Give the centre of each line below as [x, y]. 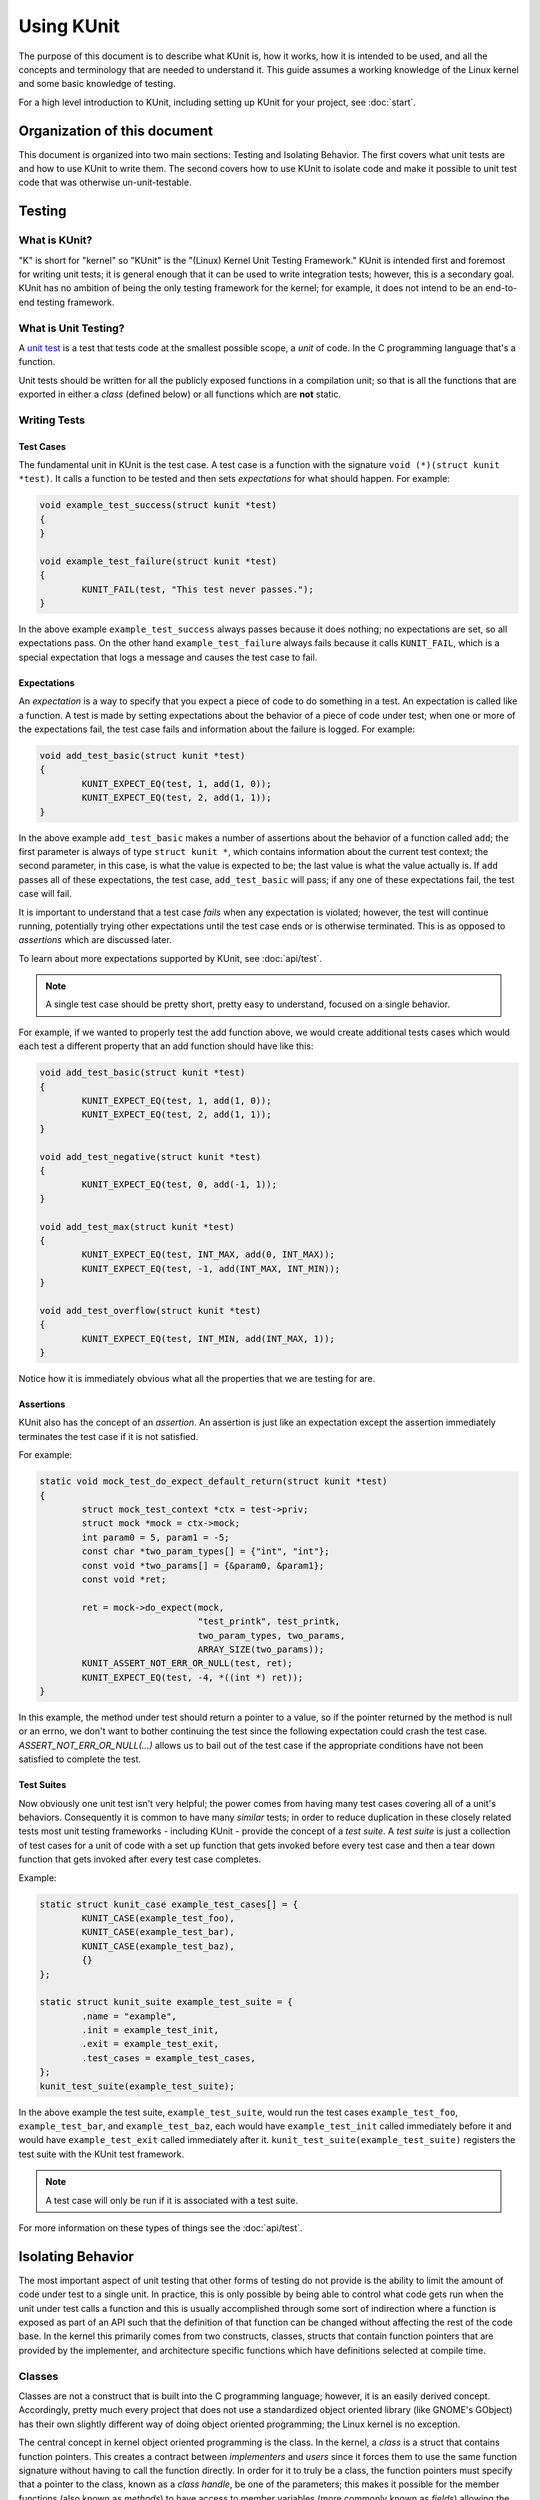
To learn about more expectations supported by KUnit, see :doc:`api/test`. [170, 958]
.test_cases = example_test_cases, [169, 2058]
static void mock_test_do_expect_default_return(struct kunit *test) [213, 1481]
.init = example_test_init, [150, 2030]
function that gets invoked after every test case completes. [140, 1859]
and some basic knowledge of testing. [97, 84]
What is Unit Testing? [71, 328]
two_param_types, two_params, [271, 1635]
